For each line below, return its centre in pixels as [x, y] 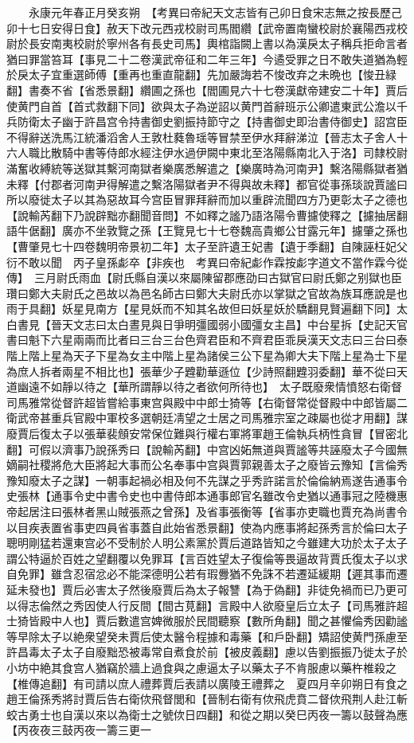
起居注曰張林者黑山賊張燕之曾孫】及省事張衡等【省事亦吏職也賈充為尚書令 [212, 511]
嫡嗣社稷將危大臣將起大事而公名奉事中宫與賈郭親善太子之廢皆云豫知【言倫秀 [207, 465]
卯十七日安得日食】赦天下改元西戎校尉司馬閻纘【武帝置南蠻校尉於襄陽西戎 [201, 27]
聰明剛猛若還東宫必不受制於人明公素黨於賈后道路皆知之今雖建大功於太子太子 [207, 543]
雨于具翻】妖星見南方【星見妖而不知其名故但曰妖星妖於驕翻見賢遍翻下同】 [201, 309]
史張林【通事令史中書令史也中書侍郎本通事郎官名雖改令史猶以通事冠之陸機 [201, 496]
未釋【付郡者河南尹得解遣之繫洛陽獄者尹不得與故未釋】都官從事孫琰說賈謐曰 [207, 184]
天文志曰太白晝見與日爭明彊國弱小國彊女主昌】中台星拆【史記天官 [234, 324]
